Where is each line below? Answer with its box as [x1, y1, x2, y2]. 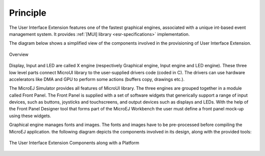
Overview [9, 52, 29, 57]
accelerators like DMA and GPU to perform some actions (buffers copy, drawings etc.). [9, 76, 185, 82]
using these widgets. [9, 113, 52, 119]
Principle [9, 7, 47, 18]
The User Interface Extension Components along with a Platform [9, 140, 139, 146]
